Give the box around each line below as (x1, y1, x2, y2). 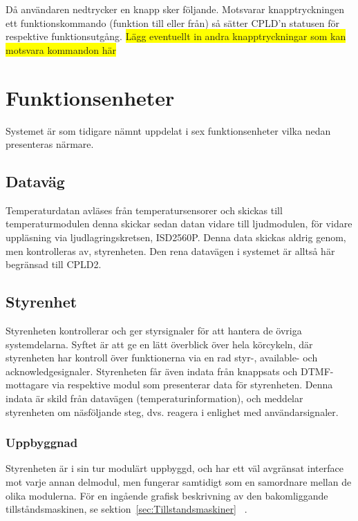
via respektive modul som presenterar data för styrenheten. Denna (51, 377, 333, 392)
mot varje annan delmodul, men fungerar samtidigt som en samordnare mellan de (6, 475, 352, 489)
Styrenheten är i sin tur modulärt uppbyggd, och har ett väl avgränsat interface (6, 461, 343, 475)
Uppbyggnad (6, 434, 78, 451)
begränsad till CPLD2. (6, 257, 102, 272)
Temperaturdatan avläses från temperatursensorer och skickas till (6, 202, 283, 217)
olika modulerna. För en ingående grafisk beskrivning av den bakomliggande (6, 488, 328, 502)
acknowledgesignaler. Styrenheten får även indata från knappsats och (6, 363, 298, 378)
